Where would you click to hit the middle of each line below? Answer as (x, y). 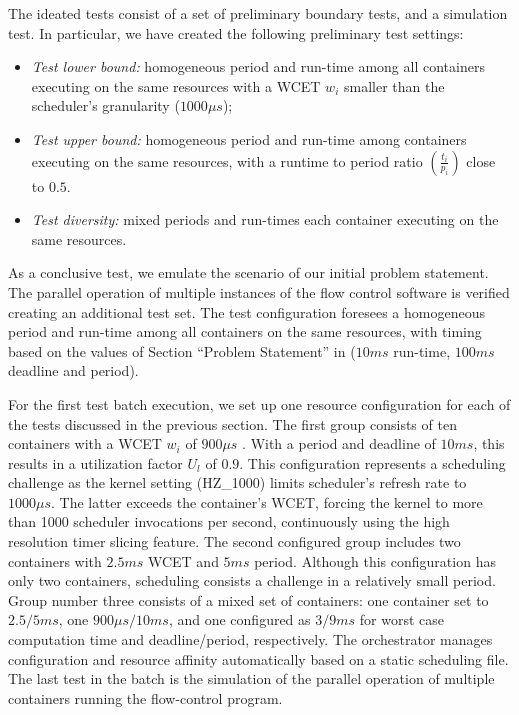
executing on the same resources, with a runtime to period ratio (227, 160)
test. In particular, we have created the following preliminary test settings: (236, 32)
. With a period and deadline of (339, 443)
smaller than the (394, 85)
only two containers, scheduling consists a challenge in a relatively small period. (252, 580)
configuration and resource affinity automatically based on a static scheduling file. (258, 658)
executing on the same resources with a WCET (176, 85)
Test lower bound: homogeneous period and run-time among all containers (258, 66)
